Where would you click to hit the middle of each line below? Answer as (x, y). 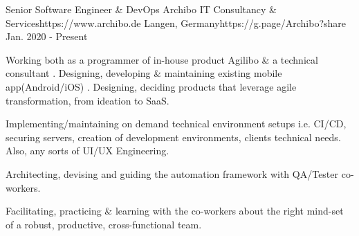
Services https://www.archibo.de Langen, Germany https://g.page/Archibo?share (176, 22)
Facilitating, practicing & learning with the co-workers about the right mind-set (175, 211)
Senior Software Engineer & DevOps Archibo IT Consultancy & (141, 9)
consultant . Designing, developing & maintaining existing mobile (144, 73)
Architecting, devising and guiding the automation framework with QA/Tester (172, 173)
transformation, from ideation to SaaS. (88, 100)
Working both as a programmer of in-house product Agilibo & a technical (162, 59)
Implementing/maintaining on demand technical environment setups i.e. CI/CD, (176, 124)
